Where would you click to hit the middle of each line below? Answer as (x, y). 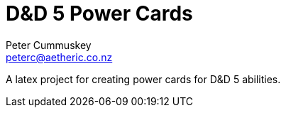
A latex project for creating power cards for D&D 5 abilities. (143, 79)
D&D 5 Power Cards (99, 14)
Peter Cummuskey (49, 45)
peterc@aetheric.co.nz (59, 57)
